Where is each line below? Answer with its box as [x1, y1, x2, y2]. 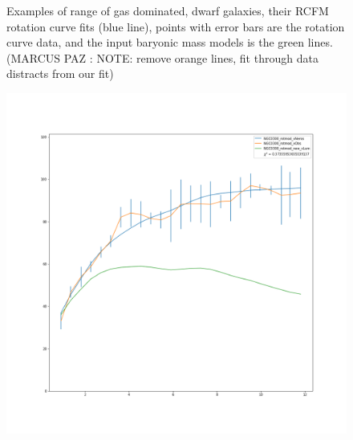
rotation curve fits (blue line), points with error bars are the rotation [6, 18, 345, 35]
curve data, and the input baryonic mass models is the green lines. [6, 34, 333, 51]
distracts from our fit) [6, 65, 114, 82]
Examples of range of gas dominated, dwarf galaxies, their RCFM [6, 2, 329, 18]
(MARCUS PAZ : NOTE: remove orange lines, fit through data [6, 49, 319, 66]
